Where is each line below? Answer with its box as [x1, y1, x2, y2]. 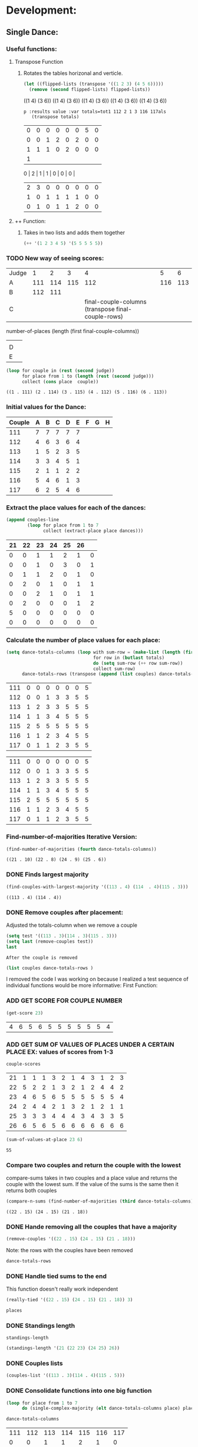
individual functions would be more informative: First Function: [6, 982, 158, 989]
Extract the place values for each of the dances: [6, 503, 146, 511]
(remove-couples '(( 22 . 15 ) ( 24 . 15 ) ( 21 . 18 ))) [6, 1236, 136, 1242]
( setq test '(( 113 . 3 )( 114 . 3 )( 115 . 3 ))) [6, 933, 117, 939]
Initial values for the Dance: [6, 403, 87, 411]
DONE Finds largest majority [6, 870, 89, 878]
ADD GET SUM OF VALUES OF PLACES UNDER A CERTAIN [6, 1040, 174, 1048]
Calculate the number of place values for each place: [6, 636, 161, 644]
